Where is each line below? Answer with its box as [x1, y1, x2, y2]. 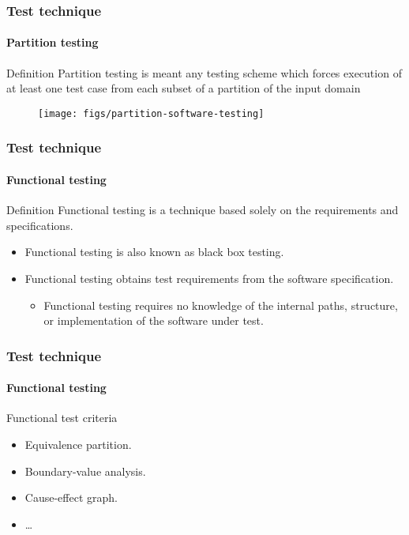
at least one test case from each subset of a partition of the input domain [6, 80, 361, 96]
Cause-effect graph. [24, 489, 118, 506]
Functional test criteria [6, 409, 118, 426]
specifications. [6, 217, 73, 233]
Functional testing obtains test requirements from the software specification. [24, 269, 394, 286]
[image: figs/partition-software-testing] [38, 107, 265, 119]
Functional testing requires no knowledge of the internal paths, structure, [43, 296, 398, 313]
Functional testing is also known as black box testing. [24, 243, 284, 260]
